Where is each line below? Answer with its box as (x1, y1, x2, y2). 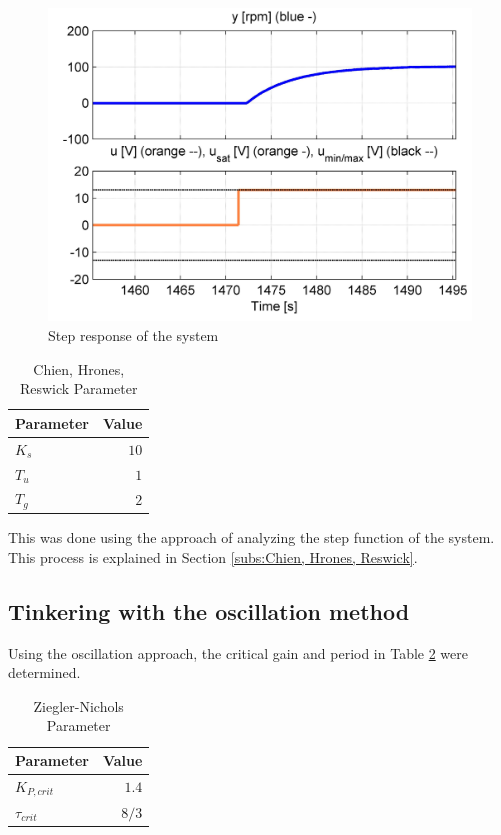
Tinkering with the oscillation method (8, 595, 410, 626)
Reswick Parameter (19, 378, 138, 399)
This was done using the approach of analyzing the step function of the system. (8, 527, 495, 548)
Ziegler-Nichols (33, 695, 124, 716)
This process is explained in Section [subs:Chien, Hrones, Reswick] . (8, 546, 418, 567)
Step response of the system (48, 325, 219, 346)
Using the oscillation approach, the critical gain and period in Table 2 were (8, 642, 469, 663)
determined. (8, 662, 81, 683)
